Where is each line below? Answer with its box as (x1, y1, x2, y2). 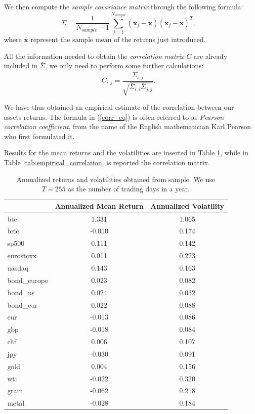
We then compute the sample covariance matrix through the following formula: (4, 1, 243, 11)
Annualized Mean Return (55, 200, 144, 211)
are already (193, 50, 228, 61)
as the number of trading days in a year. (68, 184, 190, 194)
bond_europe (7, 275, 48, 285)
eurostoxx (7, 250, 37, 261)
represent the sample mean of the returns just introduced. (30, 34, 206, 45)
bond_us (7, 287, 35, 297)
